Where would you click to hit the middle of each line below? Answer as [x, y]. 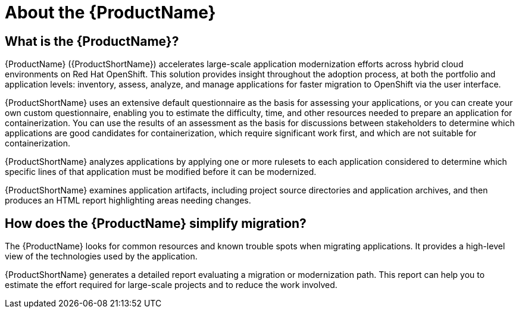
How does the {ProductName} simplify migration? [156, 223]
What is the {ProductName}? [92, 41]
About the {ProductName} [110, 12]
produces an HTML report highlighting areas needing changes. [128, 201]
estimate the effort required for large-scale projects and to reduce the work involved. [171, 285]
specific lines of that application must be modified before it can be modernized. [161, 172]
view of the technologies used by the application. [101, 256]
